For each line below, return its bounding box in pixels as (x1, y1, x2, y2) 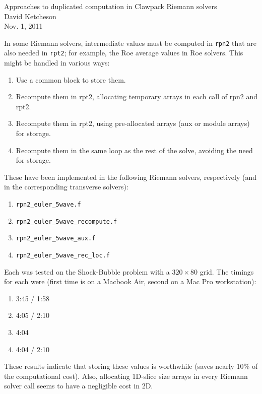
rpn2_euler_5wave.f (16, 201, 81, 209)
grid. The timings (200, 266, 254, 277)
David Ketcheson (4, 11, 56, 21)
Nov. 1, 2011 (4, 21, 43, 31)
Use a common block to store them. (16, 74, 126, 85)
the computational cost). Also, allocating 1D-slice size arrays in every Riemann (4, 370, 248, 381)
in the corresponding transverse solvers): (4, 181, 128, 192)
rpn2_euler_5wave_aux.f (16, 235, 96, 242)
